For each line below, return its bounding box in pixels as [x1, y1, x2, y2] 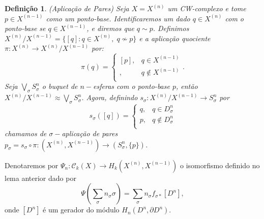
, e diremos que [86, 23, 134, 34]
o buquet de [42, 81, 78, 91]
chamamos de [5, 128, 47, 139]
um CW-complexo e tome [167, 3, 246, 13]
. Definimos [153, 23, 189, 34]
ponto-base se [5, 23, 46, 34]
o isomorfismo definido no [180, 160, 260, 170]
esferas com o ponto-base [93, 81, 170, 91]
